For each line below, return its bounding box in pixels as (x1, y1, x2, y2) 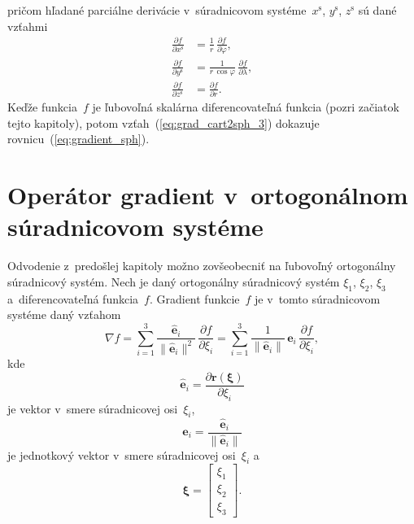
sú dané (358, 2, 397, 18)
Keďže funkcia (7, 98, 77, 116)
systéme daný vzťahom (7, 306, 121, 323)
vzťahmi (7, 17, 48, 34)
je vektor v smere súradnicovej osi (7, 400, 178, 417)
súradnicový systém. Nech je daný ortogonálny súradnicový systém (7, 273, 340, 290)
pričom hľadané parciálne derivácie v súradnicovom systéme (7, 2, 307, 18)
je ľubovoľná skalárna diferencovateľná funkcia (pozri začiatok (92, 98, 399, 116)
